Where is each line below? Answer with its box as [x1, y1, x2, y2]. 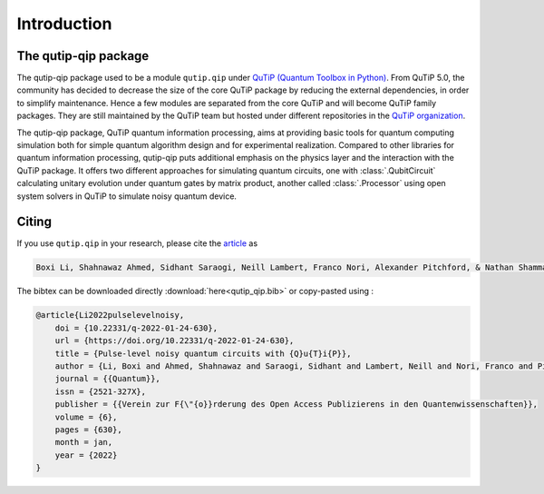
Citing [16, 214, 52, 230]
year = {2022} [54, 450, 118, 460]
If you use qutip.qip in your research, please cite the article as [16, 238, 258, 249]
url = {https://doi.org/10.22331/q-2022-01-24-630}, [54, 336, 295, 346]
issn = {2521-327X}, [54, 386, 147, 397]
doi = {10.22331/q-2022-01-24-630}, [54, 322, 218, 333]
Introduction [16, 14, 112, 34]
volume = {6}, [54, 411, 118, 422]
